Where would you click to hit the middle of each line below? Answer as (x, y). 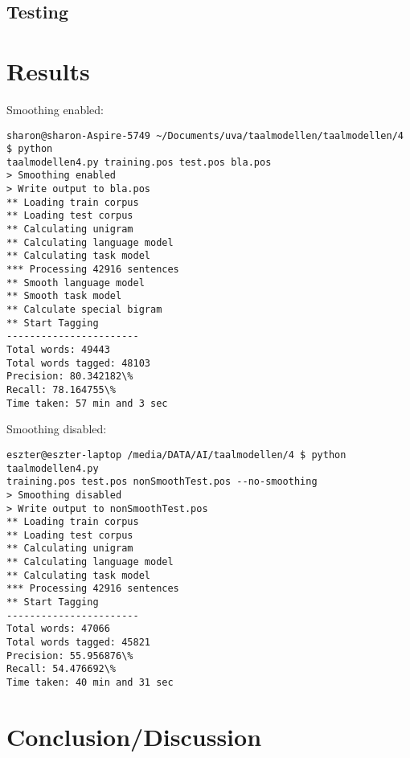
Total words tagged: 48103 (78, 363)
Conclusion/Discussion (134, 736)
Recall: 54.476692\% (61, 669)
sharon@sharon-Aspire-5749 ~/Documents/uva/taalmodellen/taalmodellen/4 (205, 135)
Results (48, 70)
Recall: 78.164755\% (61, 389)
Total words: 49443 (58, 350)
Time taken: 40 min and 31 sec (90, 683)
